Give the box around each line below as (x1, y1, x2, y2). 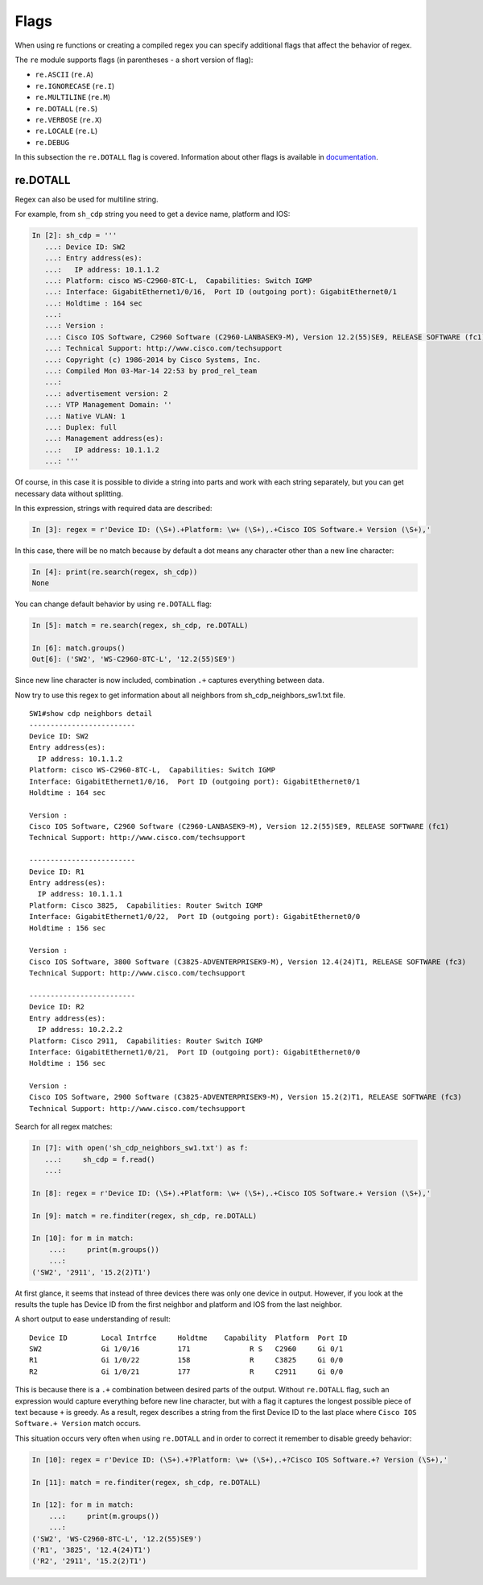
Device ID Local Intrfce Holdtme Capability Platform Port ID (29, 1333, 348, 1342)
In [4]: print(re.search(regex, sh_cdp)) (31, 567, 198, 576)
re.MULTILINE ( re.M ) (35, 93, 111, 102)
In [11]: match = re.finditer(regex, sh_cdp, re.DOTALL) (31, 1478, 262, 1487)
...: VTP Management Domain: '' (44, 400, 172, 410)
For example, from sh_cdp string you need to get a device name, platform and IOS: (14, 210, 291, 219)
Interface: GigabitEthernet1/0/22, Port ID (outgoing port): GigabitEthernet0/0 (29, 912, 361, 921)
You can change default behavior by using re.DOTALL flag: (14, 599, 213, 609)
